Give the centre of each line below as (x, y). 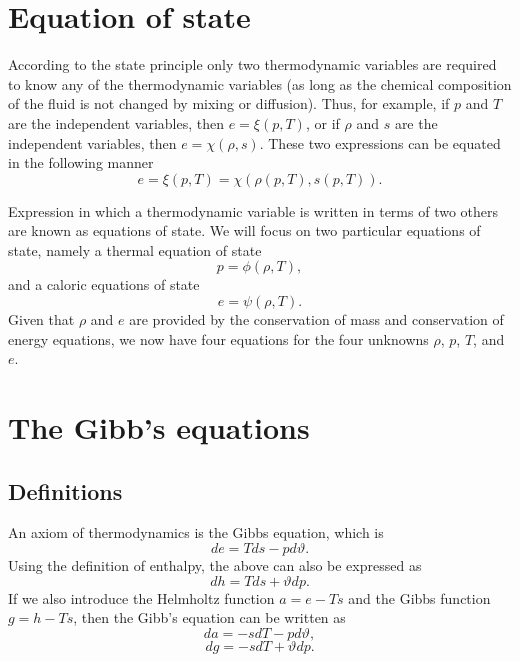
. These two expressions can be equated (380, 142)
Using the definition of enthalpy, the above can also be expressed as (215, 565)
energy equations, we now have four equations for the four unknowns (218, 338)
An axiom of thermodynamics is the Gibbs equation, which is (196, 532)
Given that (41, 319)
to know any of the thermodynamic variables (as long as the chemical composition (260, 83)
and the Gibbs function (419, 597)
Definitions (65, 490)
